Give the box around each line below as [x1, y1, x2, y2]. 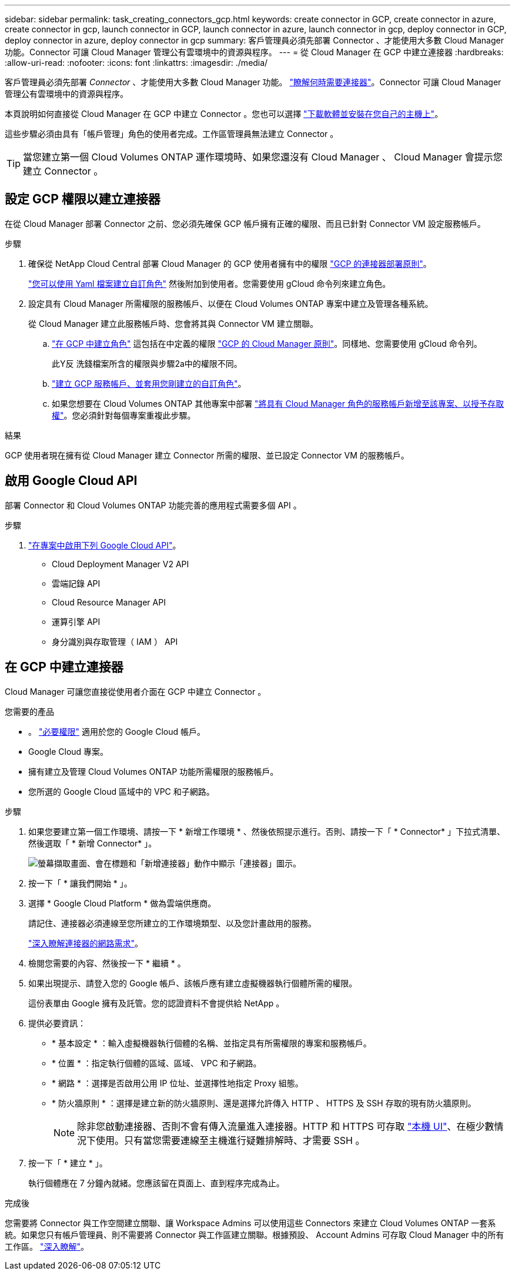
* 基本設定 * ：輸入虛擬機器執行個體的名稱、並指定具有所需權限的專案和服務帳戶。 [52, 1038, 372, 1048]
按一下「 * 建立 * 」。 [28, 1157, 108, 1168]
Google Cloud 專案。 [28, 746, 109, 757]
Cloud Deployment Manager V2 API [52, 558, 189, 569]
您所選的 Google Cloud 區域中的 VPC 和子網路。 [28, 786, 215, 797]
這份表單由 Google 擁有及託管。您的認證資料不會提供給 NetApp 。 [28, 998, 285, 1008]
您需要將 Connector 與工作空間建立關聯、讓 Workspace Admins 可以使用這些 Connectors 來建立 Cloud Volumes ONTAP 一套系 [5, 1217, 496, 1228]
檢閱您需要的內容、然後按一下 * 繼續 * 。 [28, 958, 186, 968]
